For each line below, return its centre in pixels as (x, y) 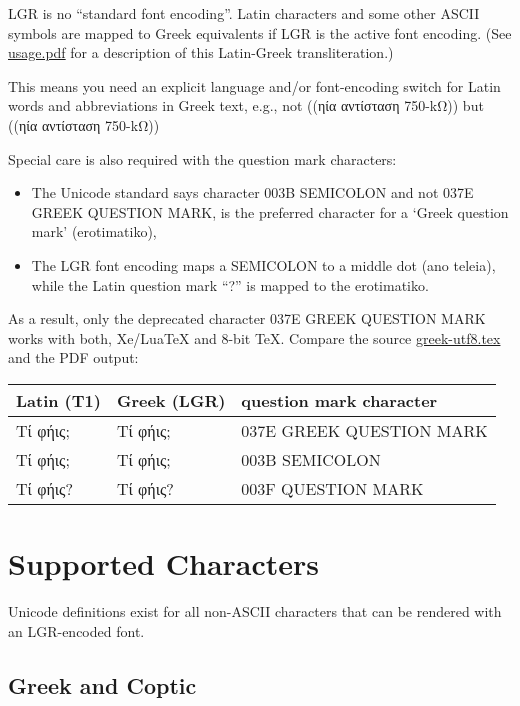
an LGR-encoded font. (76, 630)
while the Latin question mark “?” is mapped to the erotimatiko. (230, 284)
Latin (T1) (58, 400)
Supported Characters (164, 563)
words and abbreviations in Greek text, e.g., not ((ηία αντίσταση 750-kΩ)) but (246, 105)
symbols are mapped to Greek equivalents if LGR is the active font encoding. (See (260, 32)
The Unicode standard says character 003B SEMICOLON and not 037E (252, 192)
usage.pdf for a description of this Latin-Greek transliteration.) (201, 52)
